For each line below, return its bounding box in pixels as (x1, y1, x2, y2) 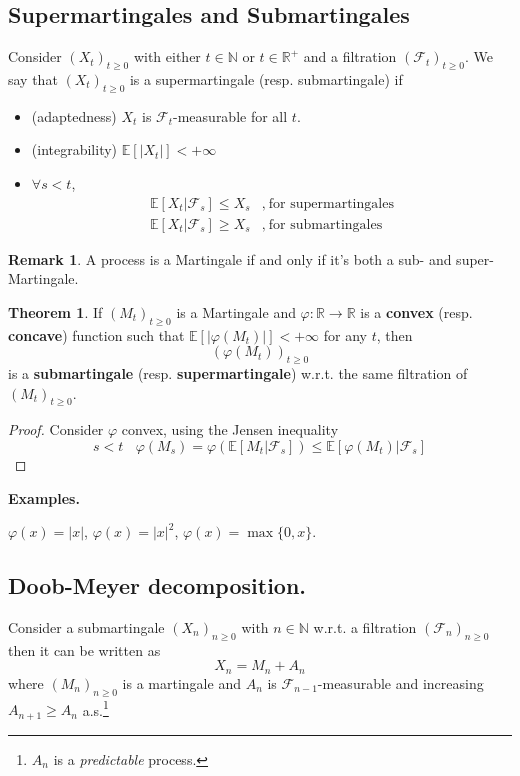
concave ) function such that (8, 324, 185, 345)
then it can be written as (8, 639, 161, 660)
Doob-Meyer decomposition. (8, 570, 307, 601)
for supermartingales (268, 196, 394, 211)
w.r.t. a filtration (313, 616, 417, 637)
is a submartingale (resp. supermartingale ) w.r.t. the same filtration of (8, 363, 468, 384)
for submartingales (268, 217, 383, 232)
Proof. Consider (8, 419, 104, 440)
